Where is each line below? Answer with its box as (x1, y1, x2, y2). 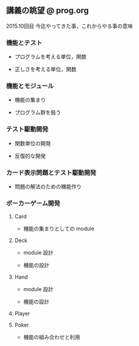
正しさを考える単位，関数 (14, 66, 77, 73)
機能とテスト (6, 38, 43, 47)
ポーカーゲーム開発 (6, 199, 60, 207)
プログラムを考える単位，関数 (14, 53, 87, 60)
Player (14, 310, 30, 317)
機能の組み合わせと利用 (23, 334, 80, 341)
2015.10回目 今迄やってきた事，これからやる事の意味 (6, 22, 133, 30)
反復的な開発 (14, 152, 46, 159)
